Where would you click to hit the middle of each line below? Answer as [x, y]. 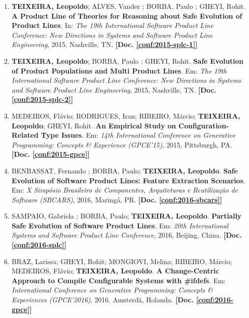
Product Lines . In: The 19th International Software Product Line [112, 25]
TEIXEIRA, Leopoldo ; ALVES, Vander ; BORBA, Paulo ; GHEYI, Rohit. [128, 6]
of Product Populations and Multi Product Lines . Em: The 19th [119, 70]
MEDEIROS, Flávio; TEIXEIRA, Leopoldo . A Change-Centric [115, 271]
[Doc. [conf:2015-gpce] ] [51, 154]
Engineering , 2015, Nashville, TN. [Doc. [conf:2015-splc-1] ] [105, 44]
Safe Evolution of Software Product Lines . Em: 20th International [120, 225]
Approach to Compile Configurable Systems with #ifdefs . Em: [119, 280]
